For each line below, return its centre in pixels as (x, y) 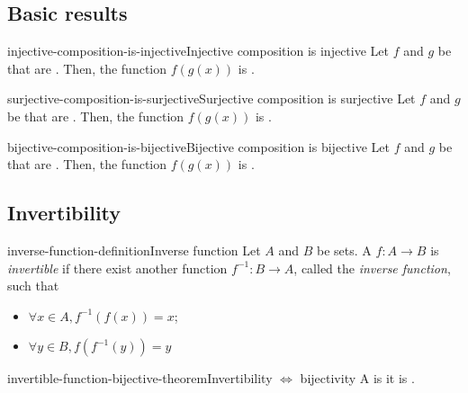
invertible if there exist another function (117, 268)
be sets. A (344, 250)
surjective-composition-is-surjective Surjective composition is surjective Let (211, 98)
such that (33, 286)
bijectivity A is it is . (357, 378)
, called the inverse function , (372, 268)
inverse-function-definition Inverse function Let (134, 250)
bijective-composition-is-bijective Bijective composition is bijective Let (198, 146)
